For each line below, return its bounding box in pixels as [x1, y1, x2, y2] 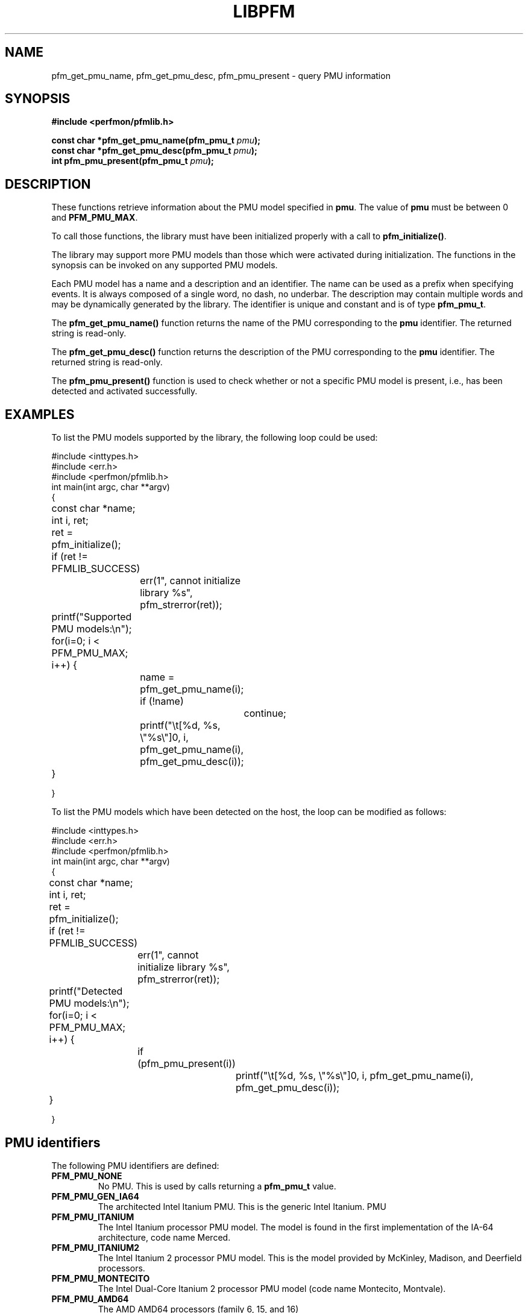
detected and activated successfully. [51, 386, 198, 397]
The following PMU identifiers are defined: [51, 1160, 219, 1171]
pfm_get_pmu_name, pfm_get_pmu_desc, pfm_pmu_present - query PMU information [51, 70, 391, 81]
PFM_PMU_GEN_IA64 [51, 1191, 139, 1201]
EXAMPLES [5, 406, 75, 422]
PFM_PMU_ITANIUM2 [51, 1242, 140, 1253]
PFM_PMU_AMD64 [51, 1293, 129, 1304]
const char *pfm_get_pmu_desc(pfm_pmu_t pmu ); [51, 145, 257, 156]
